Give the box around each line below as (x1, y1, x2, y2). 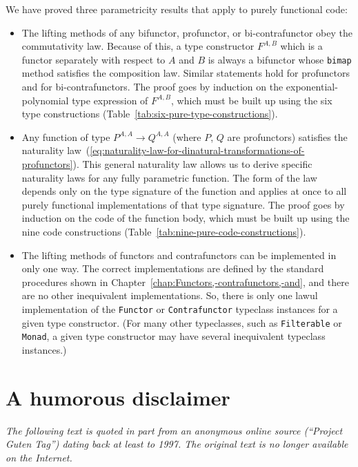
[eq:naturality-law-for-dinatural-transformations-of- (90, 143, 305, 158)
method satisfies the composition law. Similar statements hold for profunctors (21, 66, 350, 80)
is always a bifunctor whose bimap (208, 52, 352, 66)
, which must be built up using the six (171, 93, 332, 107)
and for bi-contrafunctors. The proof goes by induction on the (21, 79, 284, 94)
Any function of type (21, 129, 110, 144)
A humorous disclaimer (6, 383, 230, 411)
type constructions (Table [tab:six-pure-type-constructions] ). (21, 106, 278, 121)
